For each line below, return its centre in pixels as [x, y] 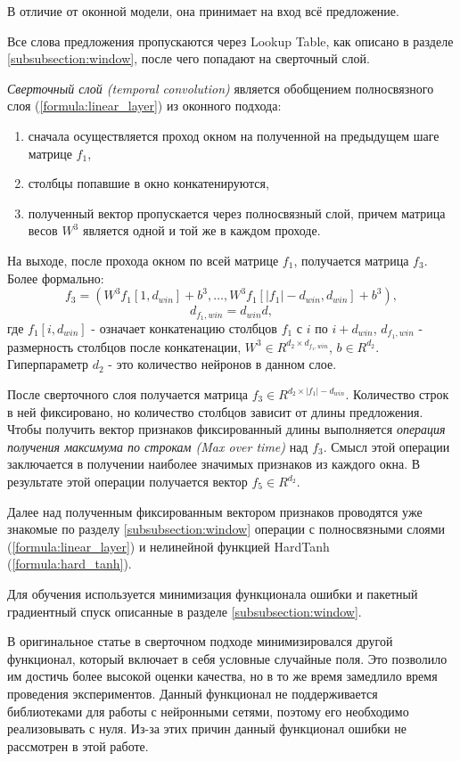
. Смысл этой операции [386, 446]
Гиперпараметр [48, 364]
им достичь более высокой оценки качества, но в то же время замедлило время [222, 676]
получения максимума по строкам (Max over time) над [158, 446]
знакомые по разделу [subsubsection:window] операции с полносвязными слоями [226, 529]
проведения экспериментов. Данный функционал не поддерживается [193, 693]
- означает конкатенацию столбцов [184, 327]
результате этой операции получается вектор [127, 481]
